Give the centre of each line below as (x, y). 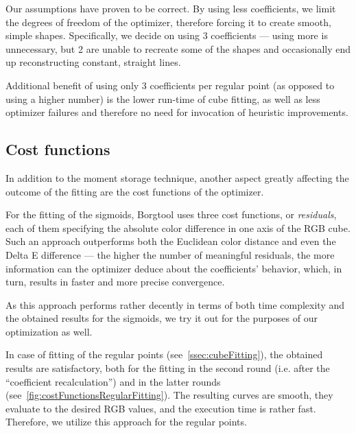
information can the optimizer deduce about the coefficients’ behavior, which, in (174, 268)
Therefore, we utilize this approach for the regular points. (126, 422)
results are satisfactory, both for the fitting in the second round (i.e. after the (168, 368)
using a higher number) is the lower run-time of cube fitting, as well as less (163, 98)
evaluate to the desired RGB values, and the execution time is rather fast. (161, 408)
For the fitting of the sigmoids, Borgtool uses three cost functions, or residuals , (171, 214)
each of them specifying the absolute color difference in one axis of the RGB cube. (178, 227)
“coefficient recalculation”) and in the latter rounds (113, 381)
